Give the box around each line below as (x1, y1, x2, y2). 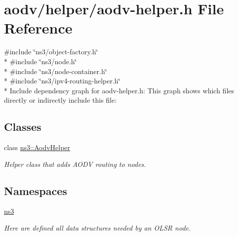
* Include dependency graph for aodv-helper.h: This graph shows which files (4, 85, 235, 95)
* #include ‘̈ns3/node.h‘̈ (4, 56, 77, 66)
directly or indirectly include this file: (4, 95, 117, 105)
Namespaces (4, 183, 67, 198)
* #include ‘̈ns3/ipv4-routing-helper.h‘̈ (4, 76, 120, 86)
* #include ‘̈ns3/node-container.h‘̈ (4, 66, 107, 76)
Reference (4, 18, 73, 38)
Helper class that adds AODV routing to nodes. (4, 158, 146, 169)
